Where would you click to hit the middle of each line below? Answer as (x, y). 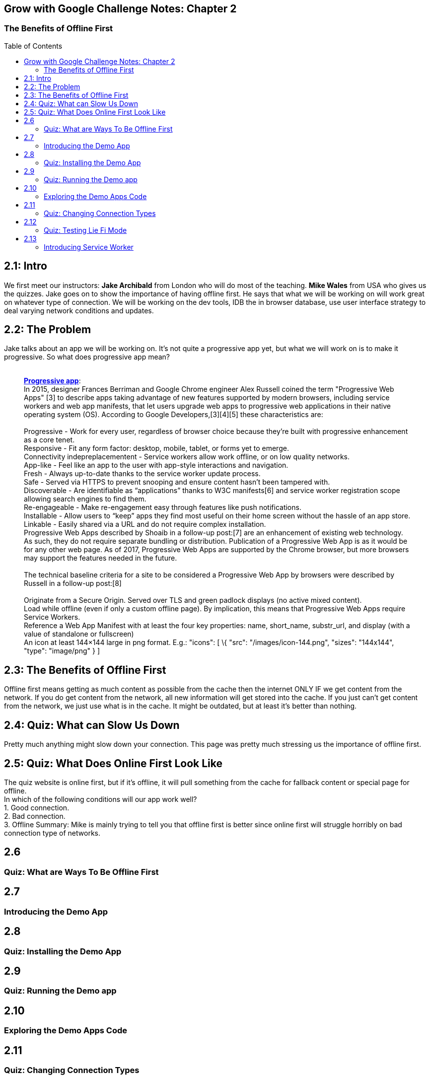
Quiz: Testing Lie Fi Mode (85, 230)
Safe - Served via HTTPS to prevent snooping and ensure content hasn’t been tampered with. (177, 482)
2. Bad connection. (35, 816)
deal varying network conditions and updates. (79, 310)
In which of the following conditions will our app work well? (101, 799)
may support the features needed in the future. (101, 558)
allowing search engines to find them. (85, 499)
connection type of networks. (52, 833)
